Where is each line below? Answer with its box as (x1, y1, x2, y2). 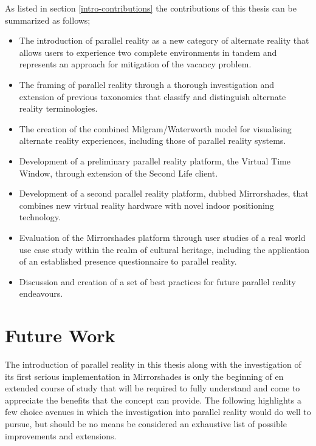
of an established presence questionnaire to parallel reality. (19, 255, 237, 268)
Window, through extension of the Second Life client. (19, 166, 218, 179)
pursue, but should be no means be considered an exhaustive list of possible (5, 417, 287, 430)
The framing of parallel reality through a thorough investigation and (19, 78, 274, 90)
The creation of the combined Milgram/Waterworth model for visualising (19, 122, 292, 135)
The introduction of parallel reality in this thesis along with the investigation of (5, 358, 301, 370)
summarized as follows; (5, 13, 91, 26)
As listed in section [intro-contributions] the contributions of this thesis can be (5, 2, 297, 14)
